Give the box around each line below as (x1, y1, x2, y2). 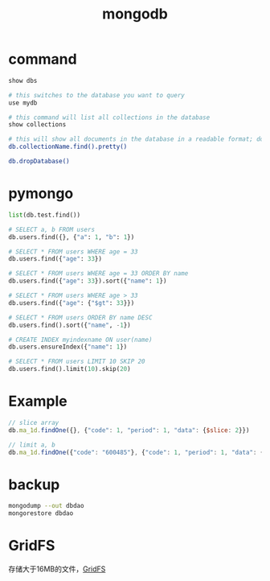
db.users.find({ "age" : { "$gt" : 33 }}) (8, 299, 135, 307)
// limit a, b (8, 440, 56, 449)
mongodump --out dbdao (8, 502, 84, 510)
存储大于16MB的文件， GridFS (8, 564, 106, 574)
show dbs (8, 76, 38, 84)
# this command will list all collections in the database (8, 113, 211, 122)
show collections (8, 121, 67, 129)
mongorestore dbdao (8, 509, 74, 517)
